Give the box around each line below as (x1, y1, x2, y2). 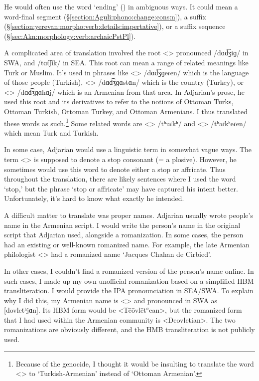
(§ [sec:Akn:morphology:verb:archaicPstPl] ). (4, 30, 136, 41)
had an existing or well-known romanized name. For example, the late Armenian (4, 239, 250, 249)
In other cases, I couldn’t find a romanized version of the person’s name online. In (4, 265, 254, 276)
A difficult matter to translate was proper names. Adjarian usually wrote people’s (4, 209, 253, 220)
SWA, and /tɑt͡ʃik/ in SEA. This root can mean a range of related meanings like (4, 57, 249, 67)
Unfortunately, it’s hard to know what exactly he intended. (4, 193, 184, 203)
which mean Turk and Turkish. (4, 127, 99, 138)
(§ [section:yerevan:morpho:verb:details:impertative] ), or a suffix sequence (4, 21, 226, 31)
